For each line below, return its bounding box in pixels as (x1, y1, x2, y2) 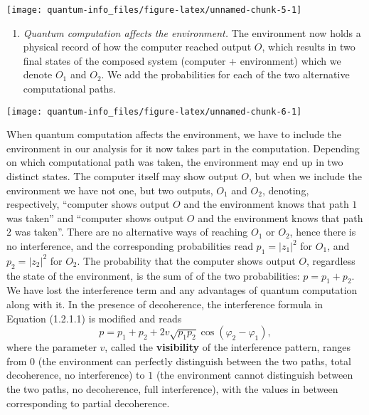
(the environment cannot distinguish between (156, 367, 353, 382)
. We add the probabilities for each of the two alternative (101, 67, 350, 82)
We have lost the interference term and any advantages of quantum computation (6, 283, 358, 298)
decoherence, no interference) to (6, 367, 145, 382)
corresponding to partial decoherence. (6, 395, 170, 410)
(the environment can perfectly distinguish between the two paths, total (38, 353, 351, 368)
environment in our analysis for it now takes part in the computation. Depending (6, 140, 360, 155)
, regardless (306, 253, 355, 268)
